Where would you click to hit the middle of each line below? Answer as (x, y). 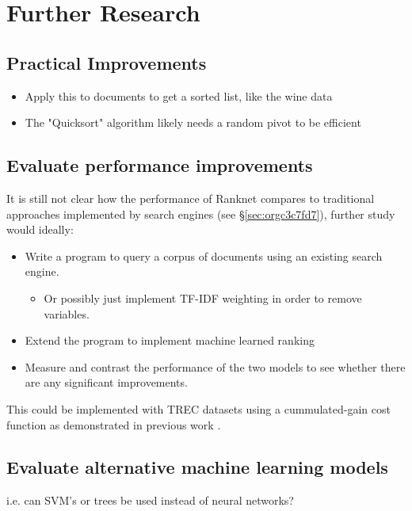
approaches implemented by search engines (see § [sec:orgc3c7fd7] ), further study (201, 214)
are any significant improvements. (106, 382)
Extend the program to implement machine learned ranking (170, 340)
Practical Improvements (107, 62)
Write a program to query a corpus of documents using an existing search (204, 255)
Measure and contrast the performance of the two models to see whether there (215, 366)
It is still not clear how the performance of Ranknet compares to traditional (191, 198)
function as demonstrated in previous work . (114, 424)
